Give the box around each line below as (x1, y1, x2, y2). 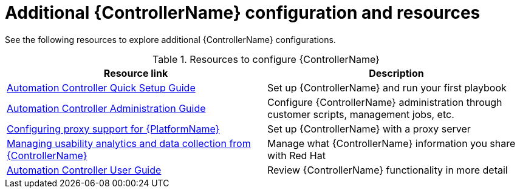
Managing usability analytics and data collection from (7, 137, 251, 149)
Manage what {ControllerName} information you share (267, 137, 516, 149)
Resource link (103, 67, 168, 79)
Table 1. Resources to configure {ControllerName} (152, 53, 380, 65)
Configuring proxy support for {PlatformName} (7, 122, 220, 135)
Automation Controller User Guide (7, 163, 162, 176)
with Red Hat (267, 149, 326, 162)
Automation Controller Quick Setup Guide (7, 81, 196, 94)
